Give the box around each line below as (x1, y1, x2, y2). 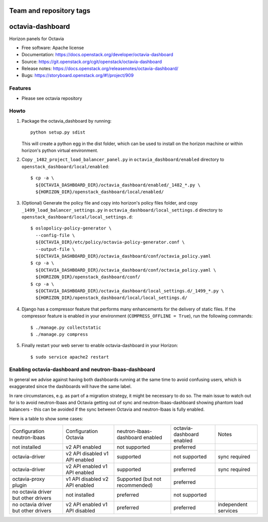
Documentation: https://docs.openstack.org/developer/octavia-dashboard (21, 52, 174, 58)
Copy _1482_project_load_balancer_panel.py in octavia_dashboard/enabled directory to (21, 156, 224, 162)
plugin (12, 482, 27, 489)
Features (9, 85, 31, 92)
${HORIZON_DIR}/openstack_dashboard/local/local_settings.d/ (35, 295, 188, 300)
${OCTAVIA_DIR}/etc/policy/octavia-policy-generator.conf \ (35, 239, 185, 245)
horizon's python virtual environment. (21, 147, 99, 153)
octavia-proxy (12, 476, 45, 483)
